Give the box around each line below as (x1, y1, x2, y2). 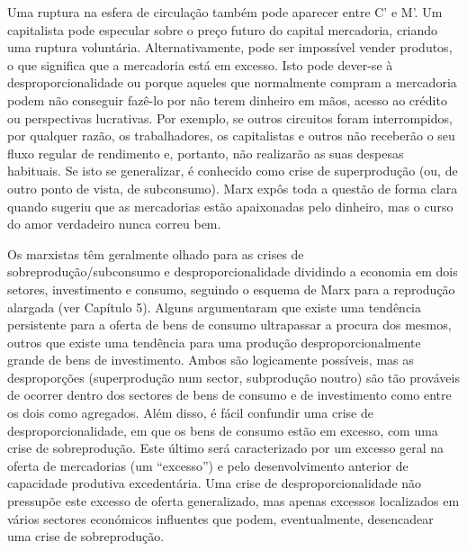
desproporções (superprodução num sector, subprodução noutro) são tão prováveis (7, 367, 460, 386)
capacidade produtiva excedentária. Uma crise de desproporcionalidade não (7, 474, 422, 492)
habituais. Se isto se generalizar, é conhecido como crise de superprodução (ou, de (7, 161, 458, 180)
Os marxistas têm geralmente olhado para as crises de (7, 244, 304, 263)
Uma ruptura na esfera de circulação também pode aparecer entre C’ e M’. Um (7, 3, 443, 21)
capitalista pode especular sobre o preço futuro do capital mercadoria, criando (7, 20, 438, 39)
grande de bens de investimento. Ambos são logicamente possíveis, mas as (7, 350, 414, 369)
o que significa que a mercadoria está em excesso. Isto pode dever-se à (7, 55, 393, 74)
